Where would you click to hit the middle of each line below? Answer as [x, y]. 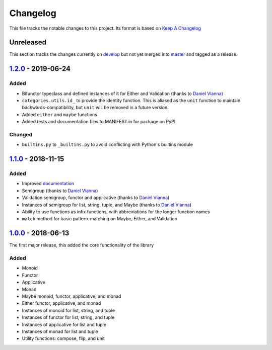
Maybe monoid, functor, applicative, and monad [72, 296]
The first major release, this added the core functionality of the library [82, 245]
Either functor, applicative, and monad [61, 303]
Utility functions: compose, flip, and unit [63, 338]
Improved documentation [48, 184]
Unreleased [28, 42]
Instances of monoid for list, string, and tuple [69, 310]
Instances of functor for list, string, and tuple [68, 317]
